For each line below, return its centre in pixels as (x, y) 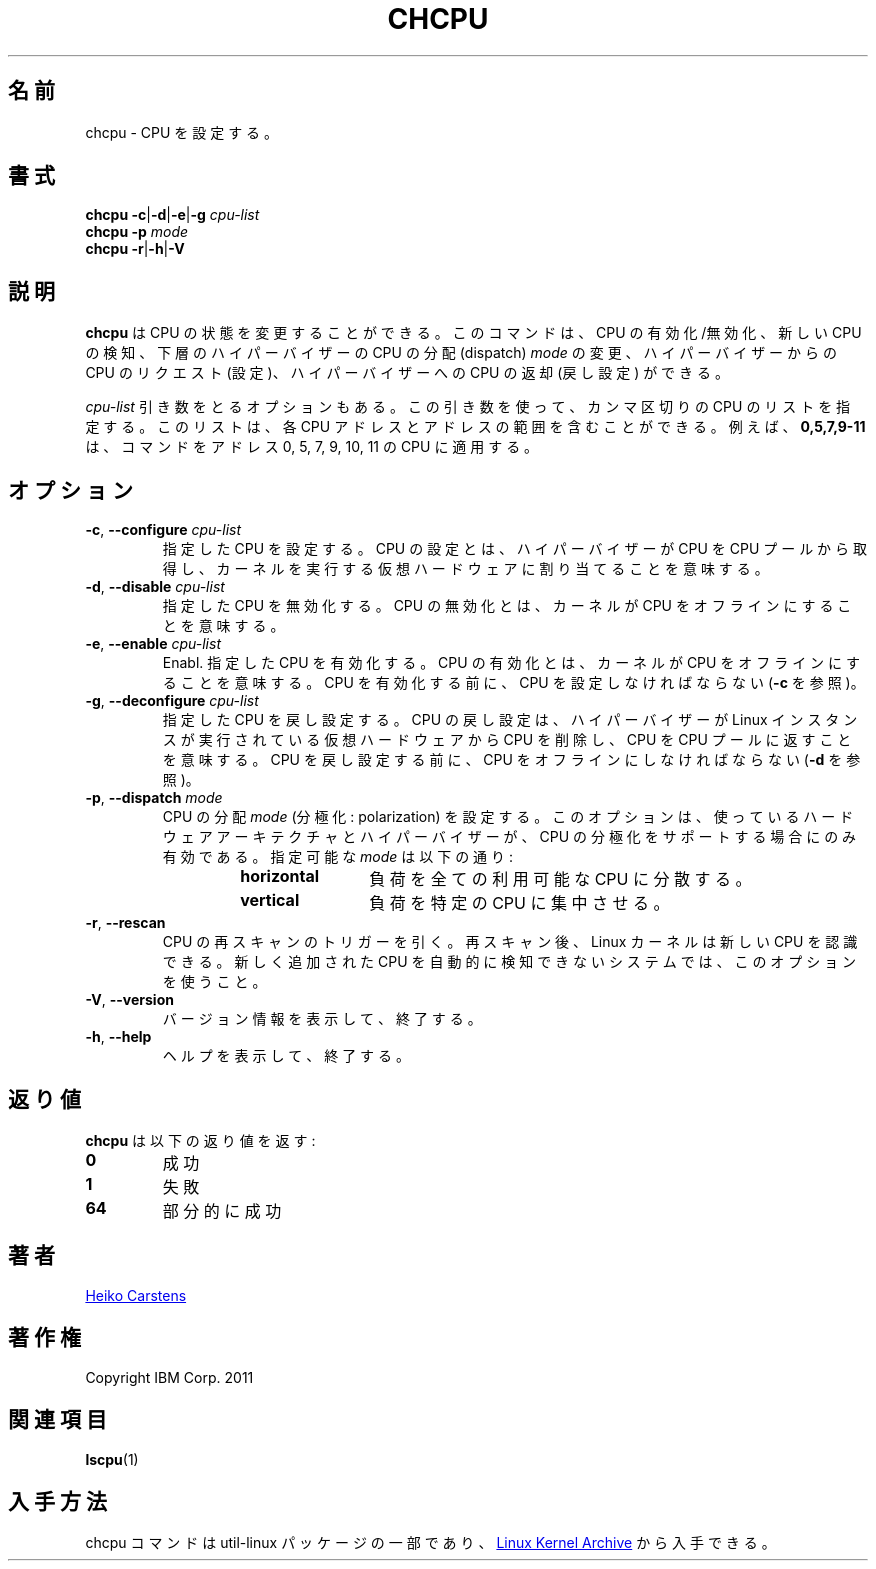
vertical (270, 900)
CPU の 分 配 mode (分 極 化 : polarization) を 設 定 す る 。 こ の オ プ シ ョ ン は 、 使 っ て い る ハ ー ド (508, 817)
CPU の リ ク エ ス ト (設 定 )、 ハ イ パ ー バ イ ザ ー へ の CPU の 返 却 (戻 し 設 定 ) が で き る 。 (407, 373)
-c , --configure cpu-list (163, 530)
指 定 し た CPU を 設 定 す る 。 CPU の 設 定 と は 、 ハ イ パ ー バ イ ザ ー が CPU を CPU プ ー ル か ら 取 (514, 549)
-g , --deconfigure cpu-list (172, 701)
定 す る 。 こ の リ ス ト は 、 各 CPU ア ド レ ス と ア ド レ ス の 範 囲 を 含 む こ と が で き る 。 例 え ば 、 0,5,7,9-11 (475, 427)
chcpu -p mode (137, 232)
